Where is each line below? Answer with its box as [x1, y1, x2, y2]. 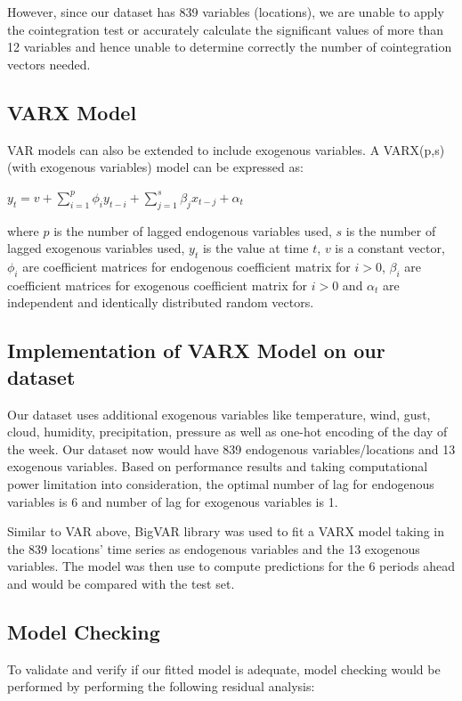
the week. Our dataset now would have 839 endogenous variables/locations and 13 [7, 439, 456, 458]
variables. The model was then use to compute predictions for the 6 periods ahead [7, 557, 455, 575]
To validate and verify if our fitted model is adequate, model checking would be [7, 659, 441, 678]
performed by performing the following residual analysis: [7, 677, 315, 696]
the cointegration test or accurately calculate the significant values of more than [7, 20, 443, 38]
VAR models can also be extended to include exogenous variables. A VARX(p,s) [7, 140, 445, 159]
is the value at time [202, 239, 309, 257]
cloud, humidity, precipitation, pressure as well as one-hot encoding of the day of [7, 422, 448, 441]
